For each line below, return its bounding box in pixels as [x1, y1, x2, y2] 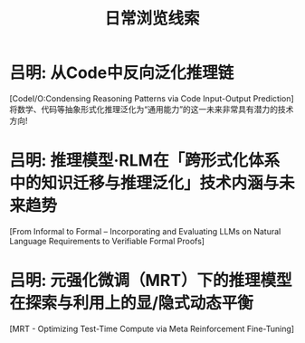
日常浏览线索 [103, 8, 200, 29]
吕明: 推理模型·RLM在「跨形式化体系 [9, 150, 281, 171]
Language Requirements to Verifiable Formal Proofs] [9, 235, 205, 246]
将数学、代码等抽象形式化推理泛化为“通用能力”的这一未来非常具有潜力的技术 [9, 103, 294, 114]
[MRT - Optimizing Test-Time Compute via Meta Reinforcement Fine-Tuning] [9, 323, 295, 334]
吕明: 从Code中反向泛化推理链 [9, 62, 234, 83]
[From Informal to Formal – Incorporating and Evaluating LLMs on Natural [9, 225, 281, 236]
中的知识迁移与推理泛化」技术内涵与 [9, 173, 280, 194]
